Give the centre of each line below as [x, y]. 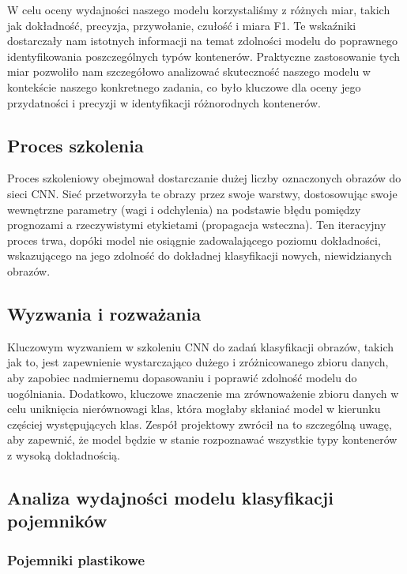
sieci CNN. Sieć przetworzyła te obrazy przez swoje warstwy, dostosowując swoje [202, 193]
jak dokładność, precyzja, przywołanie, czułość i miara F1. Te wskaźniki [182, 25]
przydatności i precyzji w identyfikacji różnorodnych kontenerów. [164, 102]
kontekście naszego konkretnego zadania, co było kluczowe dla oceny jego [184, 86]
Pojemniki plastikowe [76, 559]
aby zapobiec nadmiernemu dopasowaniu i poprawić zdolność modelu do [182, 377]
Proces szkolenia [75, 145]
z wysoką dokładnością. [64, 454]
